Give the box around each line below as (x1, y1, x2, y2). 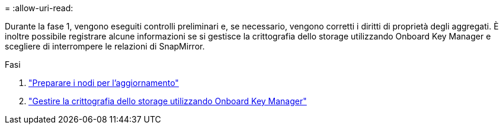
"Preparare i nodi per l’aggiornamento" (28, 78, 179, 88)
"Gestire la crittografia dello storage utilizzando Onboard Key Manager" (28, 96, 307, 106)
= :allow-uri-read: (5, 3, 73, 13)
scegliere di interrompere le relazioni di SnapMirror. (5, 41, 205, 51)
